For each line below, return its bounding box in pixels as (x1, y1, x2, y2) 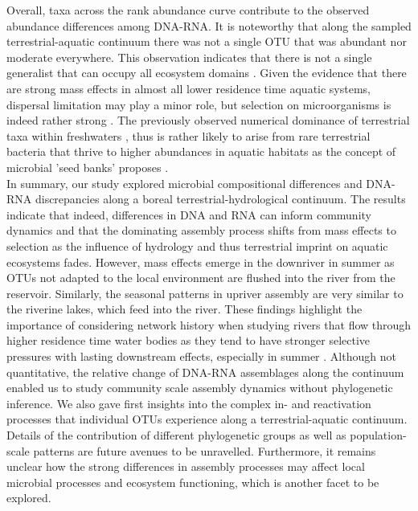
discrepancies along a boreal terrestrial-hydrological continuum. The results (35, 190, 406, 207)
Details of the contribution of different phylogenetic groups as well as (6, 427, 346, 444)
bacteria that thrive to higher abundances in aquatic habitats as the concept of (6, 143, 396, 160)
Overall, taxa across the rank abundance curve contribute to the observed (6, 2, 370, 18)
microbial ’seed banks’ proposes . (6, 158, 169, 175)
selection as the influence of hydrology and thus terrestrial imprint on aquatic (6, 237, 388, 254)
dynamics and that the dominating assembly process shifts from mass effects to (6, 222, 396, 239)
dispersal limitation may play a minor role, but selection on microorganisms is (6, 96, 391, 112)
